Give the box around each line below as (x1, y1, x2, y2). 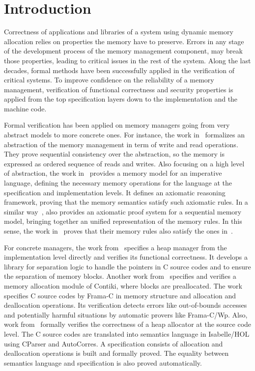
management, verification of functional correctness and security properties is (4, 84, 233, 94)
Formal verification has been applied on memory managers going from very (4, 120, 230, 130)
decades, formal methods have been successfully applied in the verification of (4, 65, 235, 75)
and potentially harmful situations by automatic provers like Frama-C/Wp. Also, (4, 309, 248, 319)
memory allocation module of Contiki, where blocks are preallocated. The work (4, 280, 242, 291)
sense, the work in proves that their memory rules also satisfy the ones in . (4, 226, 233, 236)
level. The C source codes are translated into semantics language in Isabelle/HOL (4, 328, 250, 339)
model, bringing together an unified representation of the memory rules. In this (4, 216, 242, 226)
